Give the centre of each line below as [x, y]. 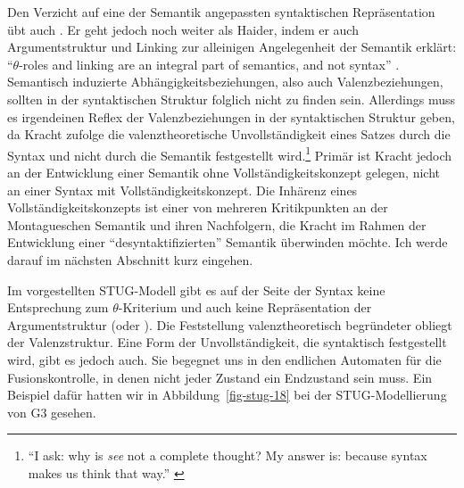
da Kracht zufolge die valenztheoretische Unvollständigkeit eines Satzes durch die [229, 134]
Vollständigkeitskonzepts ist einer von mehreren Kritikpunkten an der [198, 207]
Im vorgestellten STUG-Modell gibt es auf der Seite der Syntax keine [196, 289]
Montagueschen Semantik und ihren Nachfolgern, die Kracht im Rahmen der [217, 224]
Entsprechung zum [58, 307]
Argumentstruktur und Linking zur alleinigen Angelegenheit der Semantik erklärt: [232, 47]
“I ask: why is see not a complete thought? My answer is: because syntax [228, 455]
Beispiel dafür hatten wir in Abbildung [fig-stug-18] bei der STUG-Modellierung [227, 395]
